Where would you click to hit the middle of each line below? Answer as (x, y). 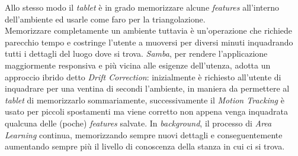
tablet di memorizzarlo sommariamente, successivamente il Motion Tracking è (145, 100)
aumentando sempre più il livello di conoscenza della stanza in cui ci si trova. (145, 146)
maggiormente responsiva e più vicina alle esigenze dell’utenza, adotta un (138, 65)
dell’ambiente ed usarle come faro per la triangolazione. (105, 19)
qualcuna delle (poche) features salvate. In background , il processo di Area (138, 123)
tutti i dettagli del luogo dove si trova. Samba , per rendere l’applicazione (136, 53)
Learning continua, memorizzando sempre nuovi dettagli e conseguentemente (144, 134)
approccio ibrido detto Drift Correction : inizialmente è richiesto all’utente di (143, 77)
